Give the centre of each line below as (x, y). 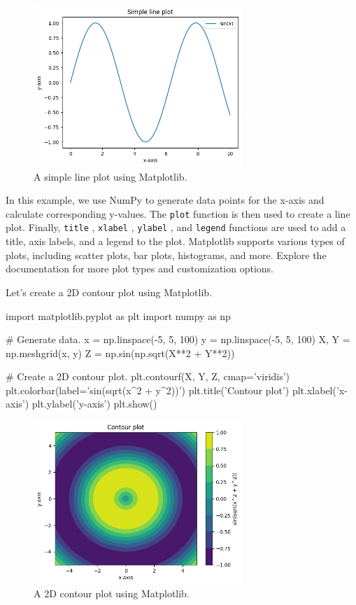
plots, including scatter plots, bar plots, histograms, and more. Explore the (166, 255)
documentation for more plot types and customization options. (140, 269)
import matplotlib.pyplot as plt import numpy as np (118, 315)
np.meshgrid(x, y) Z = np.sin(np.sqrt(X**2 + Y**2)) (120, 353)
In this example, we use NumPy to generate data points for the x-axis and (165, 200)
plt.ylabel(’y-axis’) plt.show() (94, 404)
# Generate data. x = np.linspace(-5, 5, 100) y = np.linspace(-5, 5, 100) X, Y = (178, 339)
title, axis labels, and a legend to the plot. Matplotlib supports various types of (175, 241)
